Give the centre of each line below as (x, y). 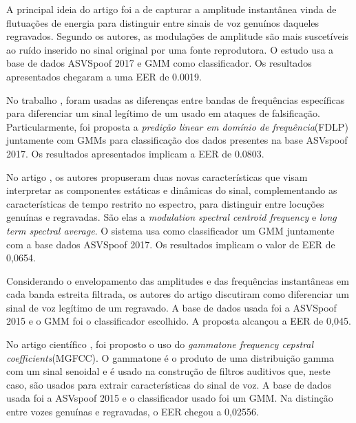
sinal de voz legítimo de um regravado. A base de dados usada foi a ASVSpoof (171, 307)
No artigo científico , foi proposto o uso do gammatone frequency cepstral (160, 344)
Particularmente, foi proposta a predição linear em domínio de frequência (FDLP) (177, 126)
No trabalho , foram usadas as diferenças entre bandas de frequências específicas (176, 99)
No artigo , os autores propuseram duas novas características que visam (157, 176)
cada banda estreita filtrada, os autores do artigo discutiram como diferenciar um (178, 294)
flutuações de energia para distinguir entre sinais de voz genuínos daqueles (163, 22)
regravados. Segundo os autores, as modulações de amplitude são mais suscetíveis (178, 36)
